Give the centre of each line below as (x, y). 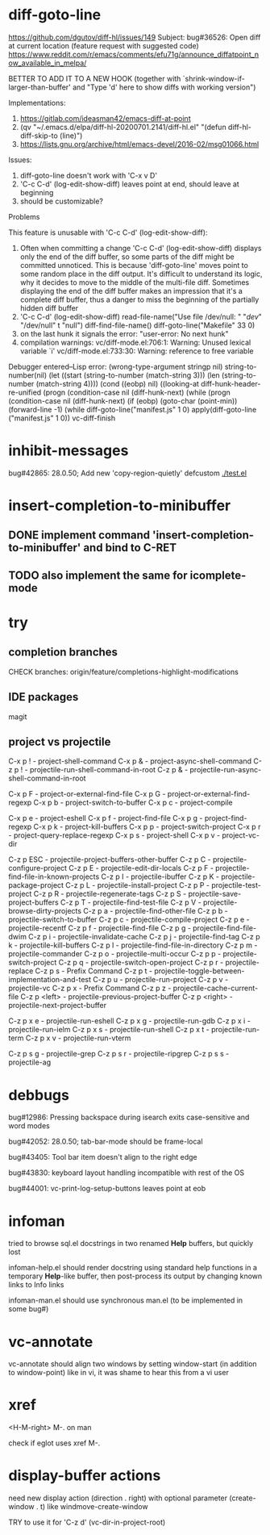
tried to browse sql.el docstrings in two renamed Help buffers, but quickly (131, 1244)
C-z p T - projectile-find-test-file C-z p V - (131, 902)
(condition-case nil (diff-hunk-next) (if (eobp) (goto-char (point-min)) (123, 400)
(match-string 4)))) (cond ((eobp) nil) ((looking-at (118, 383)
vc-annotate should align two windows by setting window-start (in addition (133, 1364)
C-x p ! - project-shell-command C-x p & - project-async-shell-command (130, 761)
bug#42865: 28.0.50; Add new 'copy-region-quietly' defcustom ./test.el (128, 473)
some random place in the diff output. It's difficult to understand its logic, (141, 274)
